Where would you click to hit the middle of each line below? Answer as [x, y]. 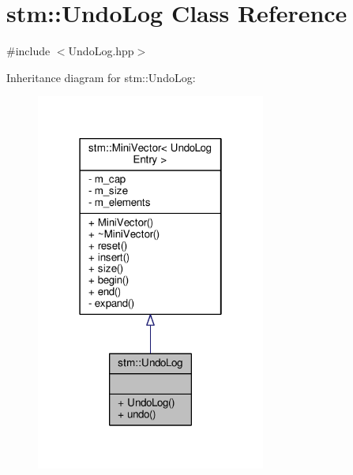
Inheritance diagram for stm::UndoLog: [101, 77]
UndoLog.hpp [101, 51]
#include [28, 51]
